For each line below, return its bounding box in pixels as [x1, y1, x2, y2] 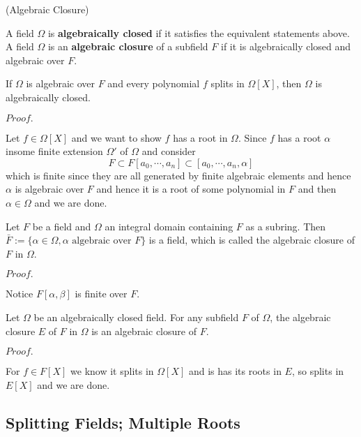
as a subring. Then [245, 218, 326, 233]
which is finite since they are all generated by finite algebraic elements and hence [6, 168, 351, 182]
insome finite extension [6, 144, 103, 158]
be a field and [32, 218, 91, 233]
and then [298, 182, 337, 196]
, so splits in [291, 364, 344, 378]
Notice [6, 286, 33, 301]
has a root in [173, 130, 228, 145]
